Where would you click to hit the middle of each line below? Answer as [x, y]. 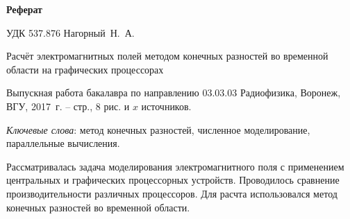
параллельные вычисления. [63, 143]
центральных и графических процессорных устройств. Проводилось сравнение [173, 180]
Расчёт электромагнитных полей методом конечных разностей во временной [167, 56]
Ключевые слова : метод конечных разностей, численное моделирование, [158, 129]
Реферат [24, 9]
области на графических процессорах [85, 69]
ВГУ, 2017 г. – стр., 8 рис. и [68, 106]
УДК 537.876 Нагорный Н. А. [70, 32]
